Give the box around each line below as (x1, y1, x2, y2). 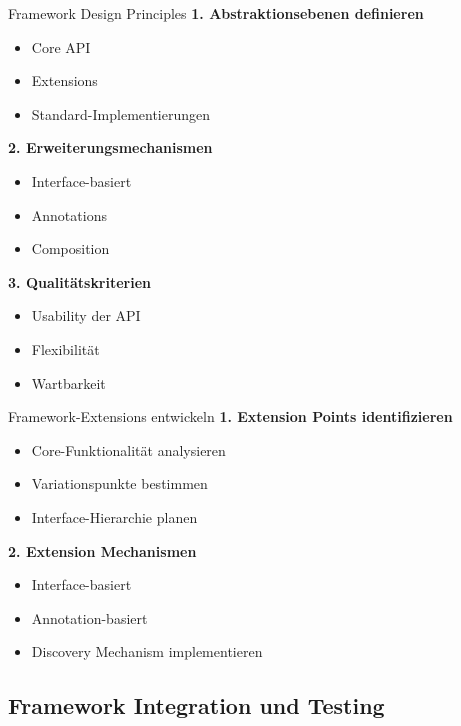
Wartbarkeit (31, 372, 106, 393)
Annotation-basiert (31, 607, 148, 628)
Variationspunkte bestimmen (31, 473, 208, 494)
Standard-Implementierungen (31, 103, 211, 124)
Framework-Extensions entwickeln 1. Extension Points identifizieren (8, 406, 453, 427)
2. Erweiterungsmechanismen (8, 137, 213, 158)
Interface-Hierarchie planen (31, 506, 198, 527)
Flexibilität (31, 338, 100, 359)
